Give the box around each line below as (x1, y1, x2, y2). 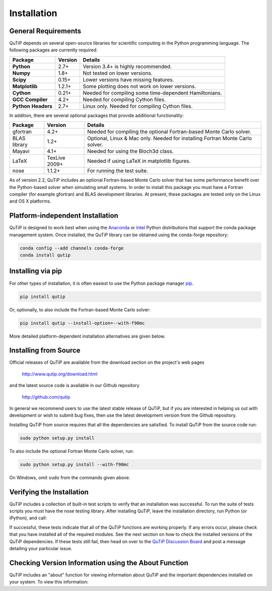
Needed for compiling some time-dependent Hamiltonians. (83, 89, 222, 96)
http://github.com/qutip (22, 393, 71, 400)
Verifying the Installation (9, 488, 89, 496)
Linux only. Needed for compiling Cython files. (83, 102, 193, 109)
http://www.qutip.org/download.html (22, 371, 98, 377)
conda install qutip (20, 252, 71, 258)
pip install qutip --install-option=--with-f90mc (20, 320, 145, 326)
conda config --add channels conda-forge (20, 245, 124, 251)
